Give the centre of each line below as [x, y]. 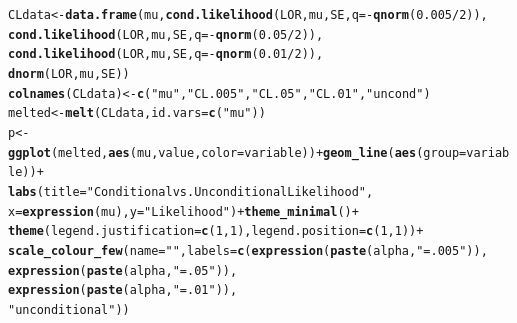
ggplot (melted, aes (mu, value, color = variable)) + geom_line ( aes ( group [234, 152]
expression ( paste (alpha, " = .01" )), [123, 290]
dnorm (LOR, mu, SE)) [69, 73]
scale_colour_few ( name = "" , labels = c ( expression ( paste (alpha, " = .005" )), [248, 250]
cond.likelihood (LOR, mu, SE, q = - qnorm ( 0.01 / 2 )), [166, 54]
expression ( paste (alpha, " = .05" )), [123, 270]
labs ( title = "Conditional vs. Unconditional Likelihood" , [191, 191]
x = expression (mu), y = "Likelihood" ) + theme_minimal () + [183, 211]
